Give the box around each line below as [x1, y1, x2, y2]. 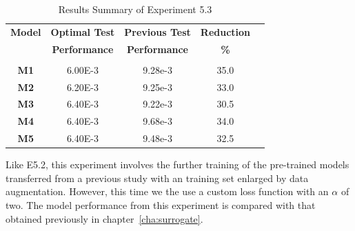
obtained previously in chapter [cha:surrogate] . [6, 211, 203, 225]
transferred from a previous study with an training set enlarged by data [6, 170, 309, 185]
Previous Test [124, 24, 191, 39]
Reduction [200, 24, 251, 39]
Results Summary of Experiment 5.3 [58, 2, 212, 16]
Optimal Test [50, 24, 115, 39]
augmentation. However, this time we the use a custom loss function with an [6, 184, 329, 199]
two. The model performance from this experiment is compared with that [6, 198, 316, 212]
